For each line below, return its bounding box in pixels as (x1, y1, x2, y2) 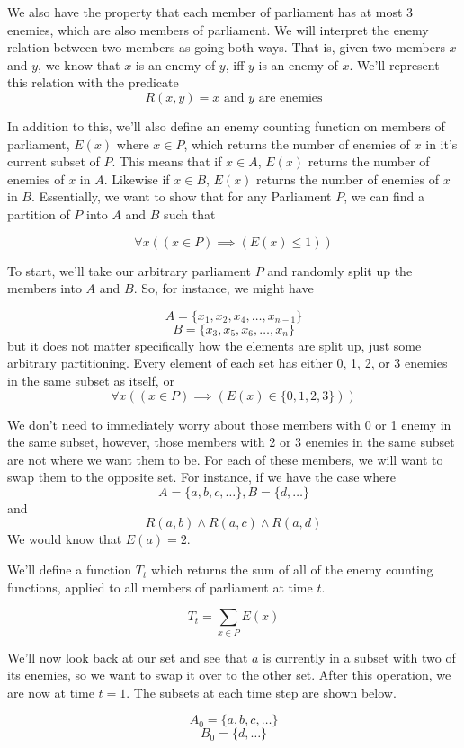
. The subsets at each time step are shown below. (126, 682, 397, 701)
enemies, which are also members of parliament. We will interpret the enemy (7, 20, 429, 39)
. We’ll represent (349, 55, 440, 74)
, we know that (38, 55, 120, 74)
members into (7, 279, 82, 298)
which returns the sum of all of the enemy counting (150, 560, 433, 579)
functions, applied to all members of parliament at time (7, 577, 313, 596)
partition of (7, 204, 70, 223)
